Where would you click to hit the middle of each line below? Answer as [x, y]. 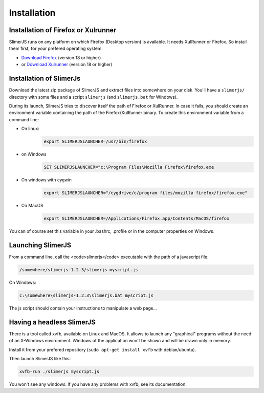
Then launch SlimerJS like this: [40, 358]
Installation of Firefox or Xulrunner [63, 30]
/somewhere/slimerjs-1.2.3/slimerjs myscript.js [79, 270]
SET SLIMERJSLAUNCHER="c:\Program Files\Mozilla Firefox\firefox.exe [129, 167]
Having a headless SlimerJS [52, 322]
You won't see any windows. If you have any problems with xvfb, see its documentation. [98, 384]
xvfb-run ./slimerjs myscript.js [59, 371]
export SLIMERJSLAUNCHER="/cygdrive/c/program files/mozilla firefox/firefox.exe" [146, 193]
